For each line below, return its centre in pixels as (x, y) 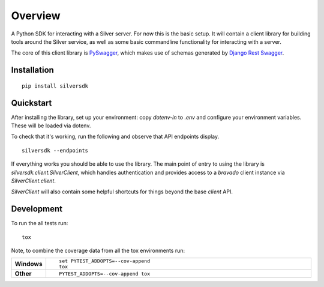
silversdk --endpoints (55, 150)
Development (37, 209)
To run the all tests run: (40, 223)
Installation (32, 70)
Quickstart (31, 103)
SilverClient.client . (34, 181)
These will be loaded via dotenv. (51, 125)
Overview (36, 16)
